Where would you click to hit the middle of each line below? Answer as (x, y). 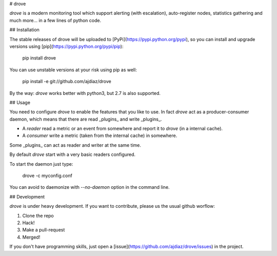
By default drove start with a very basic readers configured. (73, 154)
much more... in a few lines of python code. (55, 20)
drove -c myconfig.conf (47, 176)
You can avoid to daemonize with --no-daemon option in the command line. (90, 187)
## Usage (20, 102)
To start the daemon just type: (41, 164)
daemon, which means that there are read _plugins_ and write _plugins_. (86, 119)
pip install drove (39, 58)
